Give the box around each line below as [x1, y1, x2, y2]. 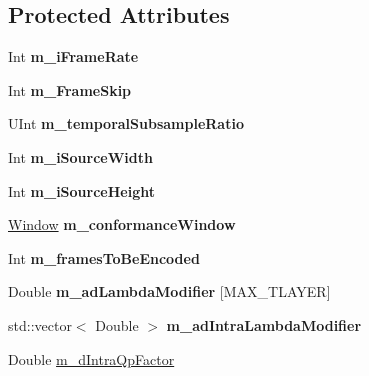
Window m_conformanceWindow [8, 214, 236, 235]
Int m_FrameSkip [8, 79, 132, 100]
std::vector [8, 314, 72, 335]
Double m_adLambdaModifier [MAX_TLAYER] [8, 281, 331, 302]
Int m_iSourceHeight [8, 180, 155, 201]
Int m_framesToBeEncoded [8, 247, 200, 268]
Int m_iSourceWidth [8, 146, 153, 167]
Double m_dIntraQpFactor [8, 348, 175, 369]
